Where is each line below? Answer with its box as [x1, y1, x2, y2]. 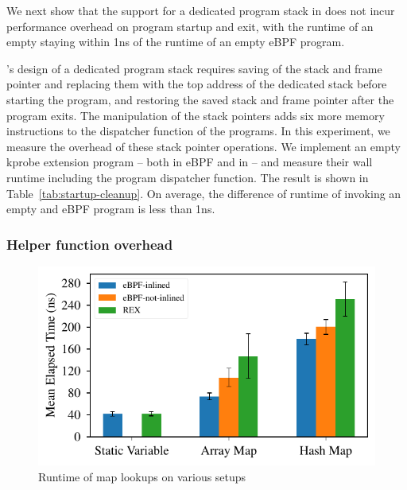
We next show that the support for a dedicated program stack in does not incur [6, 2, 395, 18]
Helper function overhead [6, 234, 173, 254]
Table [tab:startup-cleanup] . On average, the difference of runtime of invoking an [6, 185, 401, 201]
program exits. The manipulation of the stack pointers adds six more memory [6, 107, 385, 123]
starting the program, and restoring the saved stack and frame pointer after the [6, 91, 394, 107]
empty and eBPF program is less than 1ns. [6, 200, 215, 217]
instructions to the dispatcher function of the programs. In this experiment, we [6, 122, 390, 139]
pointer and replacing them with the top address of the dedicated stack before [6, 76, 387, 92]
